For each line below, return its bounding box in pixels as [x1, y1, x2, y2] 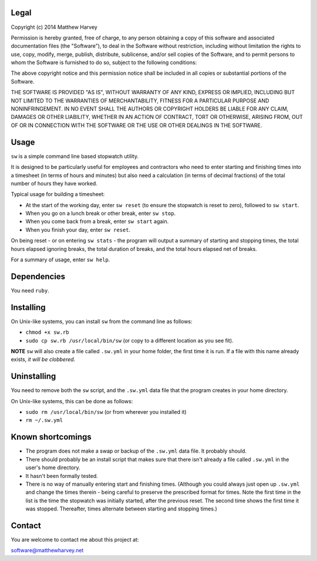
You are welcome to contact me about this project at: [11, 536, 139, 543]
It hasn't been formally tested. [25, 472, 98, 479]
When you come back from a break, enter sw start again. [25, 218, 169, 225]
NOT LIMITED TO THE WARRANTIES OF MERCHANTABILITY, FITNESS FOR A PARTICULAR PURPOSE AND [11, 97, 269, 104]
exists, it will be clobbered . [11, 356, 76, 363]
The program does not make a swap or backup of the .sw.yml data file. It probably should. [25, 447, 247, 454]
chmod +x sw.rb [25, 329, 70, 336]
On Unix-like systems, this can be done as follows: [11, 397, 133, 404]
